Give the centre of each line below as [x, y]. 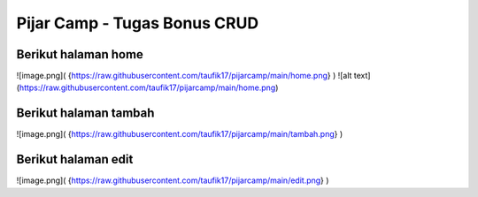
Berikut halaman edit [75, 159]
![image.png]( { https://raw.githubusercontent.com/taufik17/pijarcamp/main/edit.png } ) [173, 180]
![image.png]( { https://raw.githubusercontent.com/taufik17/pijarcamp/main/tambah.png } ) [180, 134]
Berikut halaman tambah [85, 114]
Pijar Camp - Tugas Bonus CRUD [138, 23]
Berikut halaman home [80, 54]
